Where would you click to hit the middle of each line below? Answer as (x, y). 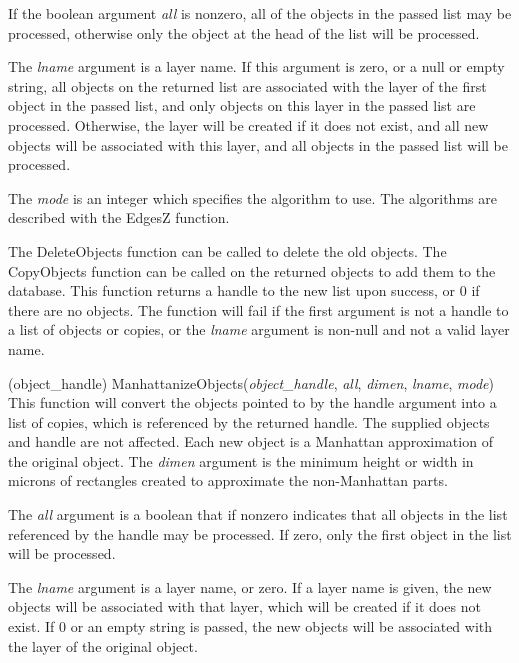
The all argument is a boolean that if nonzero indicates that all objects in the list (258, 514)
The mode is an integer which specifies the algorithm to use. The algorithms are (252, 197)
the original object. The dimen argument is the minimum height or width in (241, 460)
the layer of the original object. (103, 645)
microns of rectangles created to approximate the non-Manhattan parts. (228, 480)
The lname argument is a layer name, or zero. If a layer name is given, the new (250, 586)
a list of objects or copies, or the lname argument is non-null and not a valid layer (259, 329)
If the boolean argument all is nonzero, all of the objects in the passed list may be (260, 13)
